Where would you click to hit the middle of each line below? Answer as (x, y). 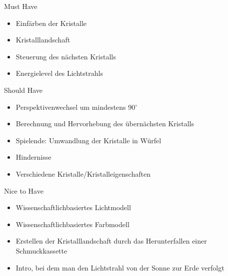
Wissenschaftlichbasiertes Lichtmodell (73, 207)
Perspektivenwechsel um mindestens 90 (75, 107)
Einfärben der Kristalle (51, 23)
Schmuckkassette (41, 250)
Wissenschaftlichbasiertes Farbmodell (72, 224)
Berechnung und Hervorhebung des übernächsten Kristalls (105, 124)
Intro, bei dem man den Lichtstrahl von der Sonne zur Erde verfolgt (120, 267)
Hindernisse (33, 157)
